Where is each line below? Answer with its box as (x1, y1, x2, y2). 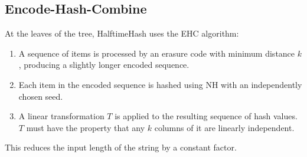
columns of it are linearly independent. (154, 121, 295, 133)
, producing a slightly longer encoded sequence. (18, 58, 190, 71)
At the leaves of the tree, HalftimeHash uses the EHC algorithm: (5, 27, 239, 40)
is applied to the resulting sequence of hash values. (115, 110, 298, 122)
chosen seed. (18, 90, 63, 102)
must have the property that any (26, 121, 145, 133)
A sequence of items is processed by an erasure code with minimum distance (18, 47, 295, 59)
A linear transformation (18, 110, 104, 122)
